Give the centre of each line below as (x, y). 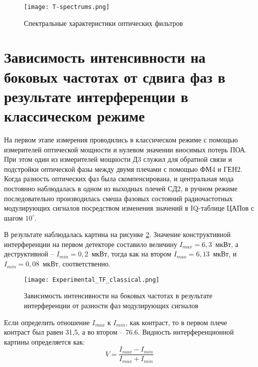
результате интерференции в (96, 96)
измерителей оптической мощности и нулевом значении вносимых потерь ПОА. (126, 149)
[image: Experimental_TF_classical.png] (92, 280)
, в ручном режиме (209, 188)
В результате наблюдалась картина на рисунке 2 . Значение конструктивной (117, 234)
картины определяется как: (45, 341)
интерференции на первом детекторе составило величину (91, 244)
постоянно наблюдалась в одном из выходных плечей (85, 188)
